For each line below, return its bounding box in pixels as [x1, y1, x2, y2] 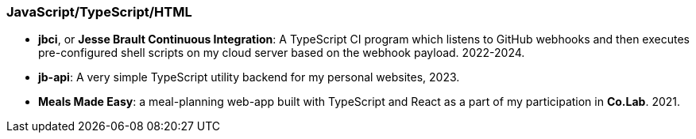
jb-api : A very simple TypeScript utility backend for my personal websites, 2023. [38, 70, 460, 85]
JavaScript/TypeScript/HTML [6, 4, 192, 20]
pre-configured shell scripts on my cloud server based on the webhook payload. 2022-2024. [38, 46, 525, 60]
